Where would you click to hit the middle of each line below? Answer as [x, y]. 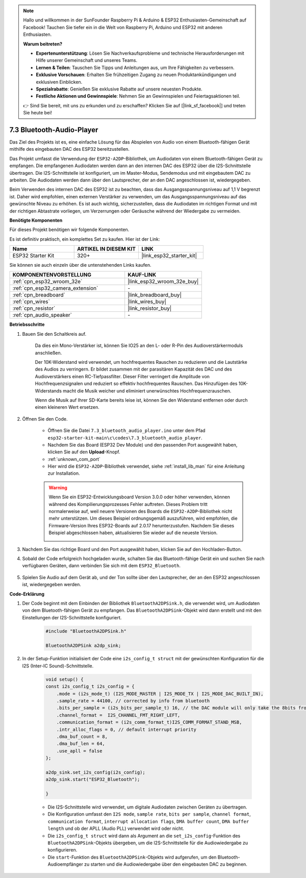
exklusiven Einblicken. [59, 82]
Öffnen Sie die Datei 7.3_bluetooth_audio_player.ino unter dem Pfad [127, 431]
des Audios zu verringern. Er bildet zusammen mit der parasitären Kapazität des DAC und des [133, 369]
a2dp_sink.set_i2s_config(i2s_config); [95, 772]
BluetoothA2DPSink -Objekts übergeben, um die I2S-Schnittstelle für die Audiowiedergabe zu [148, 843]
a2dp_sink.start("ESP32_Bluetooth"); [93, 780]
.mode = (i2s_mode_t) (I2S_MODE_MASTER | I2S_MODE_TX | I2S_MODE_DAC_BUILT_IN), [160, 694]
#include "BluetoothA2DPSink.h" [86, 631]
